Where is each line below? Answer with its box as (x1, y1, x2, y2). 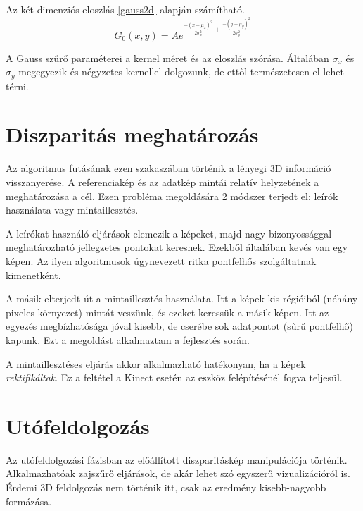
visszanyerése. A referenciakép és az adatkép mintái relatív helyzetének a (6, 174, 319, 189)
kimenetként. (6, 267, 61, 282)
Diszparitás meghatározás (6, 120, 259, 149)
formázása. (6, 493, 52, 508)
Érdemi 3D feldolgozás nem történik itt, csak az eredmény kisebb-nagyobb (6, 480, 326, 494)
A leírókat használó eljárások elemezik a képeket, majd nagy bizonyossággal (6, 226, 332, 240)
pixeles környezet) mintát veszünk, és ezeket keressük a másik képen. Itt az (6, 304, 329, 319)
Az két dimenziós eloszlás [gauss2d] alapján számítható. (6, 2, 245, 16)
